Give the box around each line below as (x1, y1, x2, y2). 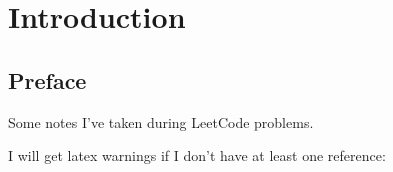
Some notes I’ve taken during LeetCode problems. (8, 111, 314, 132)
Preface (8, 64, 87, 95)
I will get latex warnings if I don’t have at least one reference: (8, 145, 386, 166)
